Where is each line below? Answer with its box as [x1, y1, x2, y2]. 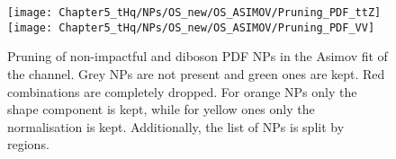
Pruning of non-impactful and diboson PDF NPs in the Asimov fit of [7, 47, 388, 66]
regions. [7, 135, 49, 154]
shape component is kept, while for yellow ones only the [7, 100, 315, 119]
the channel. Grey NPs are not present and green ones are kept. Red [7, 64, 385, 83]
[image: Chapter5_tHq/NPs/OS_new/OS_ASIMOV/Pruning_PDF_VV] [7, 21, 375, 34]
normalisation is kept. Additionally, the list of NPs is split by [7, 117, 345, 136]
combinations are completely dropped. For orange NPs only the [7, 82, 357, 101]
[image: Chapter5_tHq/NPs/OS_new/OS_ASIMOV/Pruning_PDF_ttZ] [7, 6, 382, 19]
